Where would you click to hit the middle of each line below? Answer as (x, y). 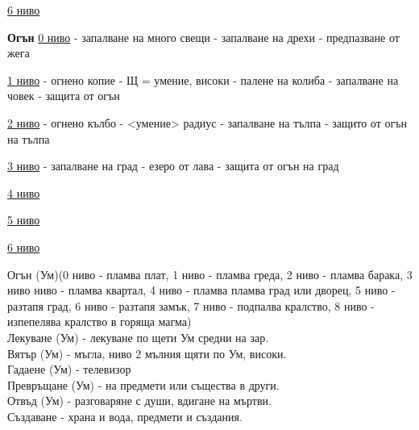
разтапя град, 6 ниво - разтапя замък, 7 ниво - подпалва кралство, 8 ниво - (191, 305)
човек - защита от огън (64, 96)
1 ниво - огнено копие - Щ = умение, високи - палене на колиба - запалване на (203, 79)
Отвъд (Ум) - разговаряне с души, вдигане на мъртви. (139, 401)
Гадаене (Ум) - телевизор (69, 369)
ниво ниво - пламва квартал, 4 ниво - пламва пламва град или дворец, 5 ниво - (201, 290)
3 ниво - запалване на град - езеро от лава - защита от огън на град (173, 166)
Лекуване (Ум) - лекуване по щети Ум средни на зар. (138, 337)
